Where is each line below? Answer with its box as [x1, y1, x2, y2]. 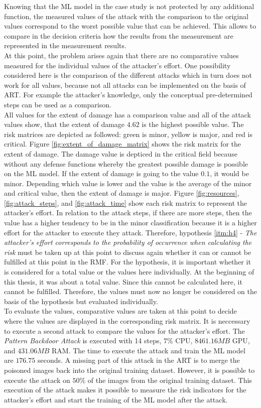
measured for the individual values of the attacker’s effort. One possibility [4, 60, 231, 70]
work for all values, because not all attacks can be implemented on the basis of [4, 79, 246, 90]
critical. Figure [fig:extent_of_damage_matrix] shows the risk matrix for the [4, 139, 241, 149]
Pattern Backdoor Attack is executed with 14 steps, [4, 335, 162, 346]
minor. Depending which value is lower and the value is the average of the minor [4, 178, 252, 188]
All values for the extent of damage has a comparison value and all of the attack [4, 109, 251, 119]
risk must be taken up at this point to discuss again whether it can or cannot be [4, 246, 251, 257]
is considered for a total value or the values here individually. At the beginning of [4, 266, 254, 277]
